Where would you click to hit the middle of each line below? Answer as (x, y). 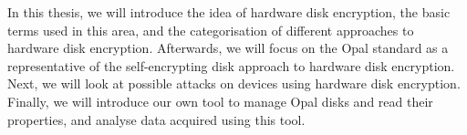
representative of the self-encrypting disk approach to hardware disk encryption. (231, 65)
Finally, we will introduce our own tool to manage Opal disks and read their (220, 101)
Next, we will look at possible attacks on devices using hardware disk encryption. (234, 83)
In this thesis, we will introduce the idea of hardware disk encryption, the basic (229, 12)
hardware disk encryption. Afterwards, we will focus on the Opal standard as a (228, 48)
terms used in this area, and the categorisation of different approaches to (211, 30)
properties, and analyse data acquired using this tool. (156, 119)
